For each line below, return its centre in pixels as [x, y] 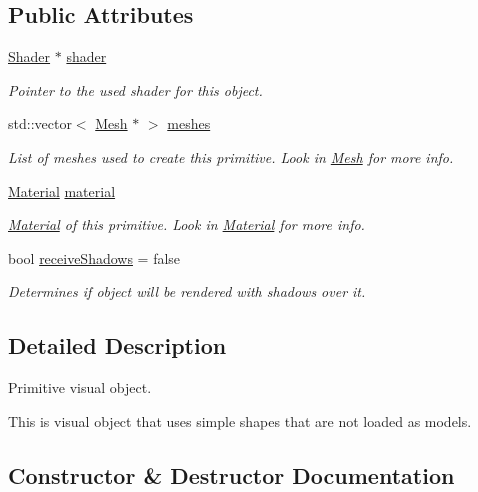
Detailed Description [117, 345]
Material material [62, 190]
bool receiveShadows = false [94, 257]
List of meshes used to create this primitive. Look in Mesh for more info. [231, 156]
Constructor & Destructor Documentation [231, 474]
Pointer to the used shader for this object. [135, 89]
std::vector [40, 123]
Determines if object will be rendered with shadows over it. [187, 291]
